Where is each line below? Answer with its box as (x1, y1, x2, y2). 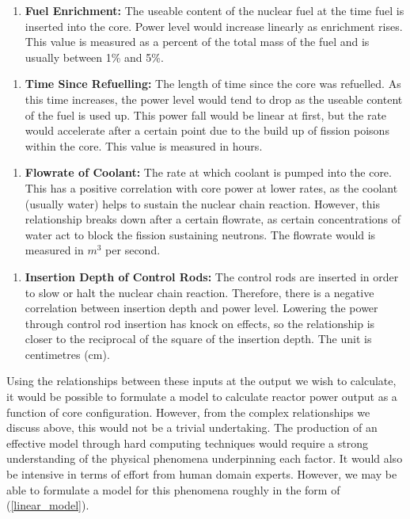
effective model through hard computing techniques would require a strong (6, 434, 368, 451)
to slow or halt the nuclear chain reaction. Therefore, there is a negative (25, 284, 374, 300)
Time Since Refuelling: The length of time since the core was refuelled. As (25, 75, 401, 92)
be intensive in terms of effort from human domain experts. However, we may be (6, 466, 397, 483)
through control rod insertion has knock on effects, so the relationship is (25, 315, 375, 331)
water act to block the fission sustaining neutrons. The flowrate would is (25, 226, 376, 242)
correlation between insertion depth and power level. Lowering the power (25, 300, 378, 316)
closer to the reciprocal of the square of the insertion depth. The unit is (25, 330, 372, 347)
